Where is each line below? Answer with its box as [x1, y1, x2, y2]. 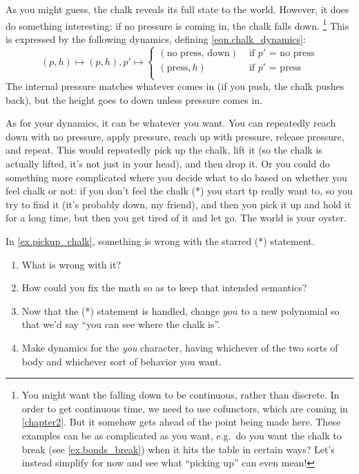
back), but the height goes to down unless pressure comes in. [6, 92, 262, 107]
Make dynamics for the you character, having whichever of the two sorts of [21, 340, 338, 354]
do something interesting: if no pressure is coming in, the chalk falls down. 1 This [6, 16, 349, 33]
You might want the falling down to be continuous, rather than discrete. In [21, 388, 340, 402]
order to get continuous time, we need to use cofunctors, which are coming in [21, 401, 348, 415]
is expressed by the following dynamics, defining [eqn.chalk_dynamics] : [6, 31, 306, 46]
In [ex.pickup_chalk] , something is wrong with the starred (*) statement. [6, 233, 315, 248]
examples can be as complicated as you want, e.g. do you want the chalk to [21, 428, 342, 442]
